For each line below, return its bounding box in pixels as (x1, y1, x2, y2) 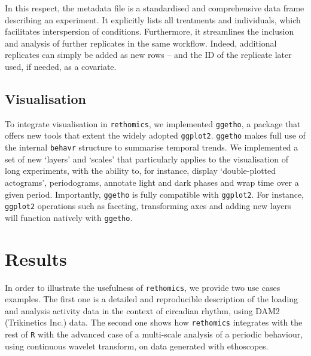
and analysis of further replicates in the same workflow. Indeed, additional (5, 36, 277, 49)
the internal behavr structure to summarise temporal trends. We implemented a (5, 141, 298, 154)
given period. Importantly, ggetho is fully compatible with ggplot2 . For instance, (5, 188, 304, 200)
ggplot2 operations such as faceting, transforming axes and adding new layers (5, 200, 291, 212)
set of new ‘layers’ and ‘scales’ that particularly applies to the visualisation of (5, 152, 288, 165)
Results (5, 246, 67, 271)
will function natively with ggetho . (5, 211, 133, 223)
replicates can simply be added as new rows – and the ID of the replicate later (5, 48, 292, 61)
